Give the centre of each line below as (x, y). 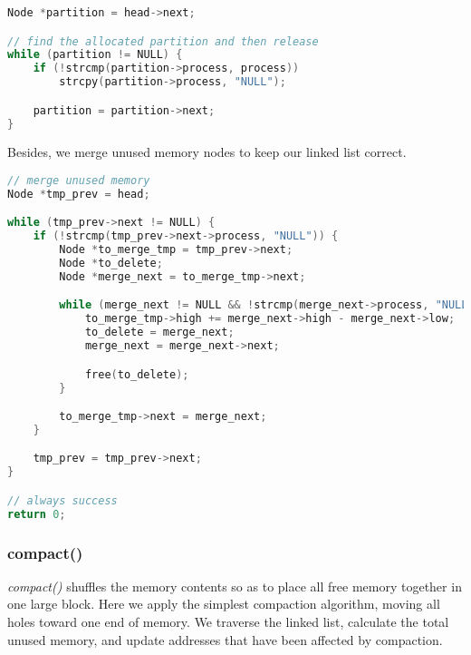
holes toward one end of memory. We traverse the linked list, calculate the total (228, 621)
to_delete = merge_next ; (159, 332)
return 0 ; (37, 514)
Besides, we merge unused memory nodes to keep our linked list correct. (207, 152)
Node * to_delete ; (111, 264)
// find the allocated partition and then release (163, 41)
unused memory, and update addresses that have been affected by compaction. (225, 639)
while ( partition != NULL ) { (95, 55)
